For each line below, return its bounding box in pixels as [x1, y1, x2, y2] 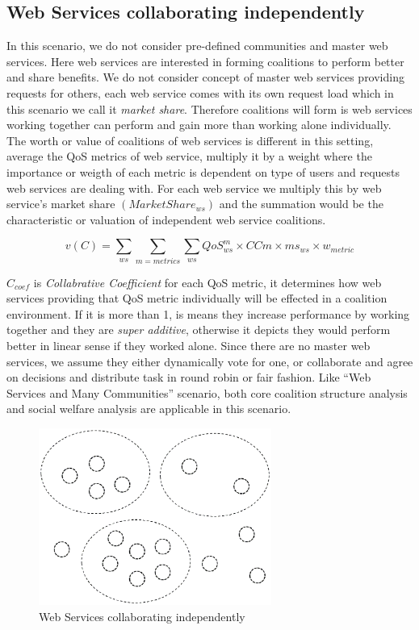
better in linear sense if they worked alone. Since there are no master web [6, 337, 371, 354]
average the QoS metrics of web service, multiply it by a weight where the [6, 148, 372, 165]
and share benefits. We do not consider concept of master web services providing [6, 69, 404, 86]
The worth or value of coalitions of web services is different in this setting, [6, 131, 374, 148]
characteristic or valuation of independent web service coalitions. [6, 211, 326, 227]
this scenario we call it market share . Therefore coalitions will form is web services [6, 100, 413, 117]
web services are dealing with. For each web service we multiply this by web [6, 179, 382, 196]
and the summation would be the [219, 195, 383, 212]
